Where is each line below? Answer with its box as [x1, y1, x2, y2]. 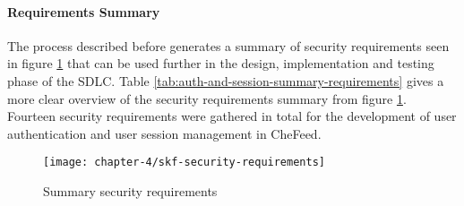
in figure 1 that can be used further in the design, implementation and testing [7, 54, 434, 73]
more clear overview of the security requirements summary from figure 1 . [7, 89, 407, 107]
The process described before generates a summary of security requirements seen [7, 36, 450, 55]
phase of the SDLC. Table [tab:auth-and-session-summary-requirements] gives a [7, 71, 444, 90]
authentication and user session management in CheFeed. [7, 124, 322, 142]
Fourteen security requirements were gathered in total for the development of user [7, 107, 457, 125]
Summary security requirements [43, 182, 218, 201]
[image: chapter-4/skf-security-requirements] [43, 156, 325, 169]
